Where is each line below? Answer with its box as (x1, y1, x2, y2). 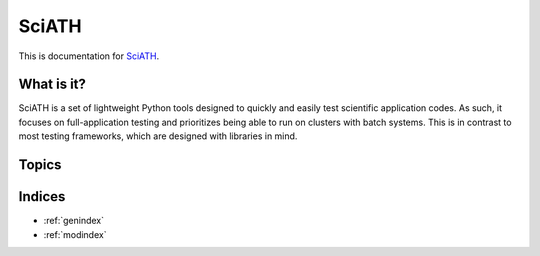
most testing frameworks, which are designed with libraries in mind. (18, 130, 298, 142)
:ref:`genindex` (43, 215, 105, 227)
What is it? (18, 76, 87, 93)
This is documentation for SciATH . (18, 50, 160, 62)
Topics (18, 156, 62, 174)
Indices (18, 188, 66, 205)
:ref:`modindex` (43, 228, 107, 240)
